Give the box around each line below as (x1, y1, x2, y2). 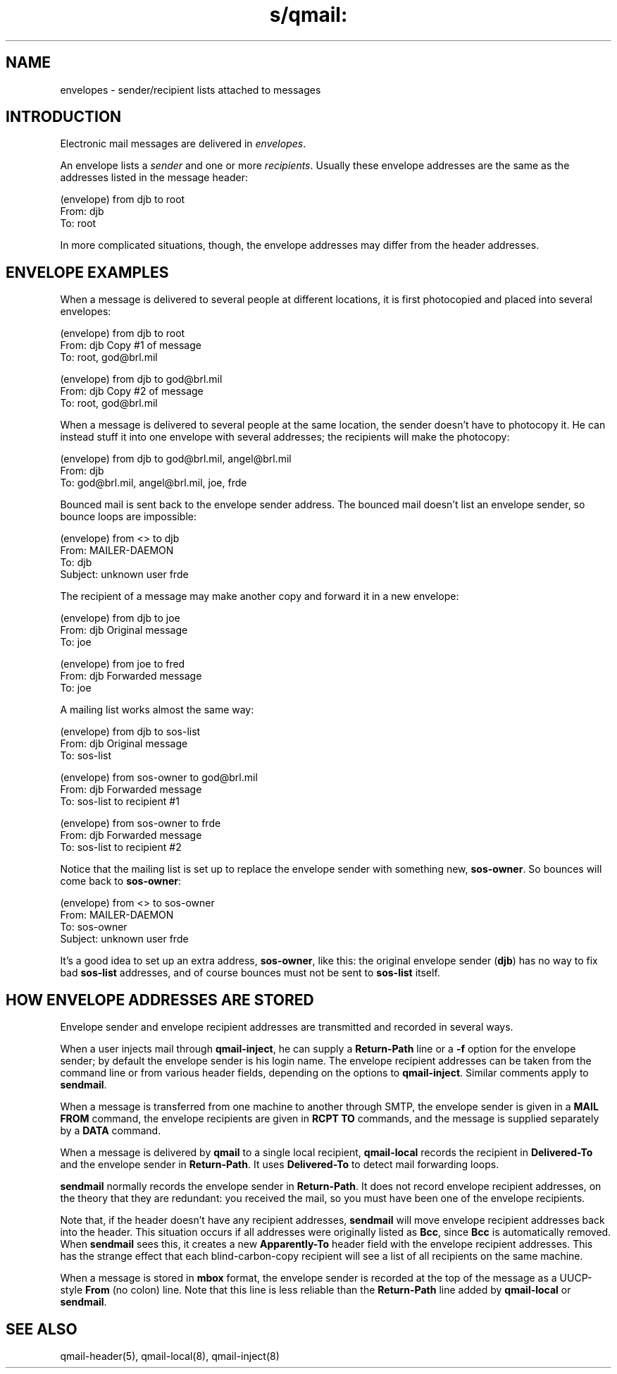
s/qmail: (269, 3, 348, 27)
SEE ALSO (6, 1320, 77, 1338)
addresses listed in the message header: (60, 171, 248, 184)
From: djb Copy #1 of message (60, 339, 201, 352)
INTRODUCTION (6, 108, 122, 126)
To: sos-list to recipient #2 (60, 841, 182, 854)
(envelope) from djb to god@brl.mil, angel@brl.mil (60, 453, 292, 465)
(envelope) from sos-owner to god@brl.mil (60, 771, 258, 784)
